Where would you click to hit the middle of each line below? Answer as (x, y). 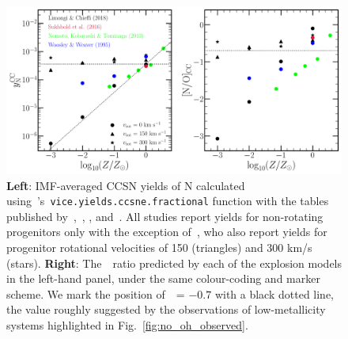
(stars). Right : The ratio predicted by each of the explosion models (174, 263)
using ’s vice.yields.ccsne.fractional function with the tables (168, 201)
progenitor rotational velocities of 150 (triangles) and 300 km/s (159, 248)
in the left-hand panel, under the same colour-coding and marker (163, 278)
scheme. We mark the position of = (96, 293)
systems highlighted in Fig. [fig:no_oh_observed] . (127, 325)
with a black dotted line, (274, 293)
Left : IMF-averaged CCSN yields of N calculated (126, 185)
